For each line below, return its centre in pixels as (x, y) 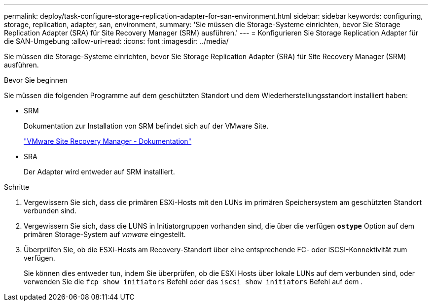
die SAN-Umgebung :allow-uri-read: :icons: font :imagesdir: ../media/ (116, 41)
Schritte (17, 187)
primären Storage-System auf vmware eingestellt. (105, 234)
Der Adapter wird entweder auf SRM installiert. (99, 172)
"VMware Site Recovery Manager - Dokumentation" (108, 141)
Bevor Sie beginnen (36, 80)
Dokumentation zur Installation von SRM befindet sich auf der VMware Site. (146, 126)
